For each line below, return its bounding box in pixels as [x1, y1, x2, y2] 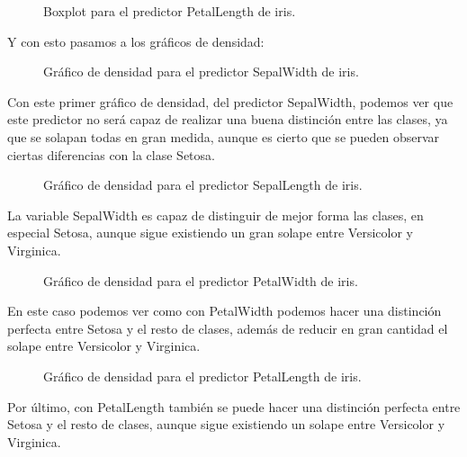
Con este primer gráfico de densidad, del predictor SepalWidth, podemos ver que [7, 92, 454, 111]
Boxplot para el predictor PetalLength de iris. [43, 2, 296, 20]
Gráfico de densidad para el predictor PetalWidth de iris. [43, 271, 358, 290]
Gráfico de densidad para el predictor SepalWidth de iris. [43, 62, 359, 81]
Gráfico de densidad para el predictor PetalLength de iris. [43, 366, 362, 385]
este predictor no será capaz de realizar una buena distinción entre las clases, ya [7, 110, 448, 129]
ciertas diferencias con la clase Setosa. [7, 145, 215, 164]
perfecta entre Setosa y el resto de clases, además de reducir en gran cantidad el [7, 318, 448, 337]
